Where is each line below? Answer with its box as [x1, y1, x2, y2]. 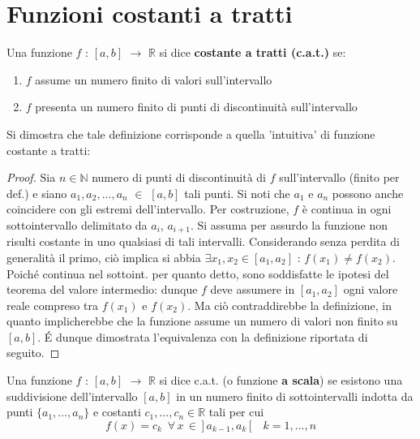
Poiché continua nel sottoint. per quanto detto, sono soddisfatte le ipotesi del [6, 265, 389, 282]
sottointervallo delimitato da [6, 216, 148, 233]
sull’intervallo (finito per [279, 169, 400, 186]
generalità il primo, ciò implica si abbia [6, 248, 201, 265]
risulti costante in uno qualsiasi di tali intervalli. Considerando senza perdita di [6, 233, 400, 250]
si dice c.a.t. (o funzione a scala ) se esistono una [159, 372, 403, 389]
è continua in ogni [302, 200, 392, 217]
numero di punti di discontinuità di [92, 169, 266, 186]
